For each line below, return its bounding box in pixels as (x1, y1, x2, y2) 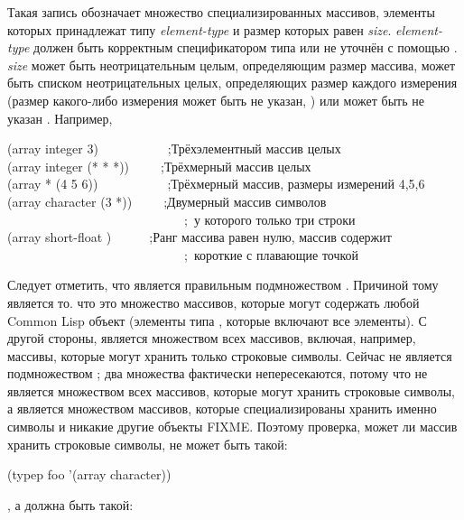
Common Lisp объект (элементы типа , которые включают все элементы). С (7, 311, 427, 330)
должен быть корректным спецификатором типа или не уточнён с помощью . (33, 38, 458, 57)
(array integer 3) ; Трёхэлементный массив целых (7, 139, 341, 158)
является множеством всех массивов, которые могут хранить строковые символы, (7, 381, 455, 400)
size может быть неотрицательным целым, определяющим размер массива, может (7, 55, 456, 74)
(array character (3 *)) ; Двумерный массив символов (7, 191, 327, 210)
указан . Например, (7, 108, 113, 127)
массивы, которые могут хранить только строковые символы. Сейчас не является (7, 346, 452, 365)
